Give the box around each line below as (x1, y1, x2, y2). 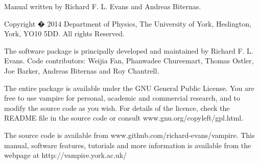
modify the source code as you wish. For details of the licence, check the (4, 102, 230, 113)
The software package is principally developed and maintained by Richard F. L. (4, 45, 253, 56)
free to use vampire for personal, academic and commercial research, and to (4, 92, 241, 103)
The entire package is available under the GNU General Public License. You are (4, 82, 254, 93)
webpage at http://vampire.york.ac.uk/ (4, 150, 127, 160)
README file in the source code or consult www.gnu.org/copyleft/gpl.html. (4, 112, 244, 123)
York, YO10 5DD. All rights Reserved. (4, 28, 125, 39)
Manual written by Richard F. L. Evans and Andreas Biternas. (4, 1, 201, 11)
